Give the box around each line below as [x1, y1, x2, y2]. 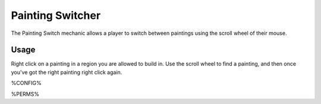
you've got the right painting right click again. [11, 69, 122, 76]
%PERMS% [11, 90, 40, 97]
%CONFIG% [11, 80, 42, 87]
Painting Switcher [11, 9, 101, 22]
